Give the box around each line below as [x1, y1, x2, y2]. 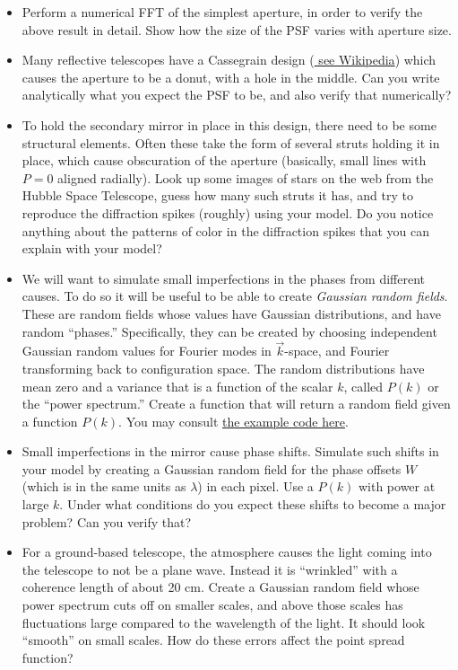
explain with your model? [22, 239, 162, 258]
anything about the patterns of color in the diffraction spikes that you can [22, 221, 430, 240]
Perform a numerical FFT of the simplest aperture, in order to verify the [22, 3, 423, 21]
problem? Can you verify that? [22, 512, 192, 531]
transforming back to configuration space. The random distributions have [22, 358, 425, 377]
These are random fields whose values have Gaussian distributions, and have [22, 304, 441, 322]
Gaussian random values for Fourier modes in [22, 341, 272, 360]
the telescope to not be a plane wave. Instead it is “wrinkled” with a [22, 560, 398, 578]
